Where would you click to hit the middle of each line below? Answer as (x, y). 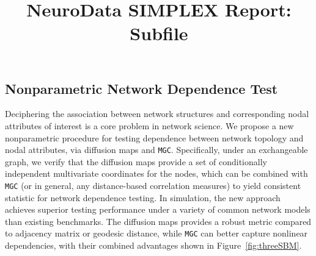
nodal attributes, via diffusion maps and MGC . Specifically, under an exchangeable (156, 150)
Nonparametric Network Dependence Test (141, 88)
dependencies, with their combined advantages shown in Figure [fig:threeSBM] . (153, 245)
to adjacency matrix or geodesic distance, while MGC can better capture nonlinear (156, 233)
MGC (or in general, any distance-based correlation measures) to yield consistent (153, 185)
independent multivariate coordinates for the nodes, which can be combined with (156, 173)
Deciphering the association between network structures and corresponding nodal (157, 114)
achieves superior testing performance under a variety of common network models (158, 209)
